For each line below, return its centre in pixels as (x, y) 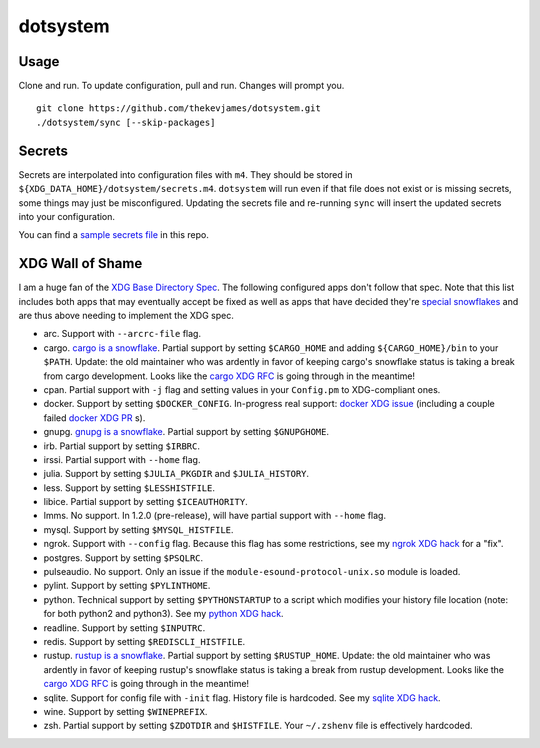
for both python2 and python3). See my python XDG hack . (163, 614)
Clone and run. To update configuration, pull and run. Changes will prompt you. (181, 86)
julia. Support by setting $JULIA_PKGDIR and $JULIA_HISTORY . (176, 474)
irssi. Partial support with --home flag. (122, 459)
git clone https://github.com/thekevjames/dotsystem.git (179, 108)
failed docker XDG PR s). (94, 417)
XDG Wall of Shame (80, 263)
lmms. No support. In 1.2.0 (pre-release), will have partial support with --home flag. (215, 516)
